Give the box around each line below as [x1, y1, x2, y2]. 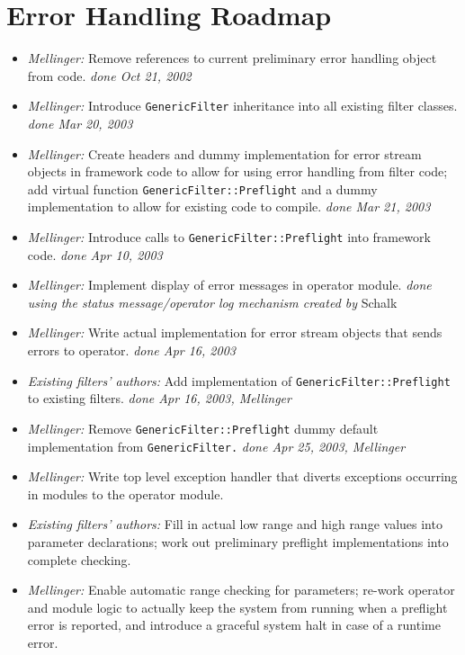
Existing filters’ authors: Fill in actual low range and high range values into [27, 515, 443, 534]
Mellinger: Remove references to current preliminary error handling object [27, 49, 437, 67]
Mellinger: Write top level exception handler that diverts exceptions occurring [27, 467, 458, 486]
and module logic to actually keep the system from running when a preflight [27, 597, 448, 616]
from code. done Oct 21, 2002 [27, 66, 192, 85]
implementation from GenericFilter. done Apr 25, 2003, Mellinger [27, 436, 406, 455]
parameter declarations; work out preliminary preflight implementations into [27, 532, 449, 551]
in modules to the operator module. [27, 484, 224, 503]
